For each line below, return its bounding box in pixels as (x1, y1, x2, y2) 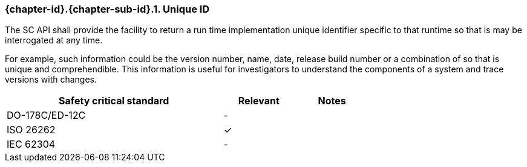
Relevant (238, 95, 280, 107)
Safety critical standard (59, 95, 169, 107)
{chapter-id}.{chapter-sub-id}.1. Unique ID (5, 3, 210, 15)
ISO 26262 (7, 124, 56, 136)
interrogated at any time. (5, 35, 103, 46)
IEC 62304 (7, 138, 56, 151)
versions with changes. (5, 74, 97, 85)
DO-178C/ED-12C (7, 109, 86, 122)
